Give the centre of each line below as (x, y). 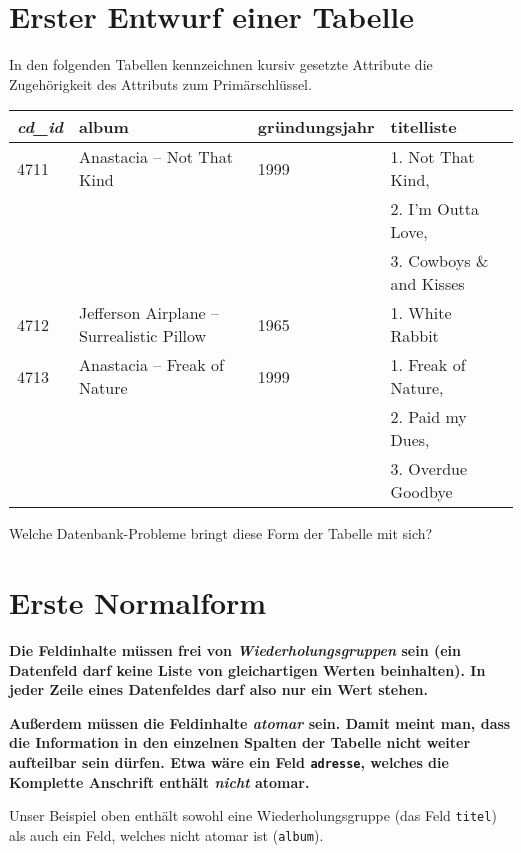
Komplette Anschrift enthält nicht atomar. (159, 781)
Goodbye (421, 492)
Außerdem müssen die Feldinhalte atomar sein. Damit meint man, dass (260, 722)
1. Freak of (428, 365)
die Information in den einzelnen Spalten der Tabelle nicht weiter (240, 742)
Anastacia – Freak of (151, 365)
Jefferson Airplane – (149, 313)
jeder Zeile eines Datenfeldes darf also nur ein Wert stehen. (218, 689)
